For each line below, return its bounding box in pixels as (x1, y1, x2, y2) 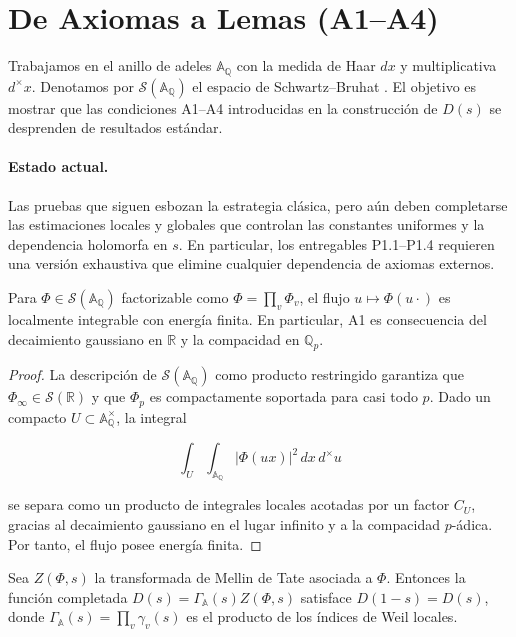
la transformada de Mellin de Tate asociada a (94, 567, 373, 588)
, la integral (116, 406, 187, 427)
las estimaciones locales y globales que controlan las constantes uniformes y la (8, 214, 485, 235)
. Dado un (429, 386, 491, 407)
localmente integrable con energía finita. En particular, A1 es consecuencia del (8, 308, 487, 329)
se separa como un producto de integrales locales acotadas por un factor (8, 494, 450, 515)
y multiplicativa (400, 55, 497, 76)
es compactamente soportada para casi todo (149, 386, 418, 407)
